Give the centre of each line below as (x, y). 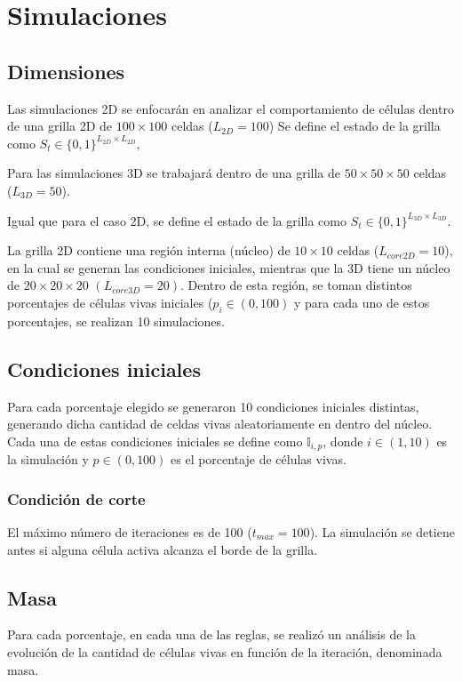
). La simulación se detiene (382, 531)
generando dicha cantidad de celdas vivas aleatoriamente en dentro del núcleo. (220, 424)
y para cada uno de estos (362, 302)
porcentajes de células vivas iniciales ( (110, 302)
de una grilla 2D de (60, 126)
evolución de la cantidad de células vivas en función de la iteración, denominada (225, 651)
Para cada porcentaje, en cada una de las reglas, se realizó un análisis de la (211, 634)
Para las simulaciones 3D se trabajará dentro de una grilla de (174, 173)
